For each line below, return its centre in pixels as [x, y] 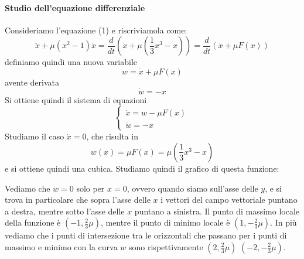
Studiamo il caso [35, 136]
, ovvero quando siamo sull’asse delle [192, 188]
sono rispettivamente [166, 246]
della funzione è [33, 222]
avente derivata [32, 82]
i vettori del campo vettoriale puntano [229, 200]
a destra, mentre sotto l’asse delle [65, 211]
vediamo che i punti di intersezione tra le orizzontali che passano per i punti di [146, 235]
